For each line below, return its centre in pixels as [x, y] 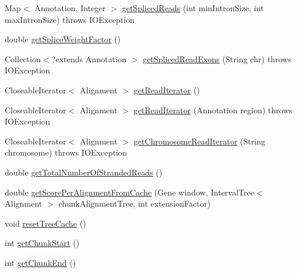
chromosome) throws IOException [66, 152]
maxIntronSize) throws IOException [70, 19]
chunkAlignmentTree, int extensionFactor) [134, 203]
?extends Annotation [89, 58]
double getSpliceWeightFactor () [63, 39]
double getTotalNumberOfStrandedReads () [84, 172]
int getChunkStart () [42, 243]
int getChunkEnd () [41, 262]
